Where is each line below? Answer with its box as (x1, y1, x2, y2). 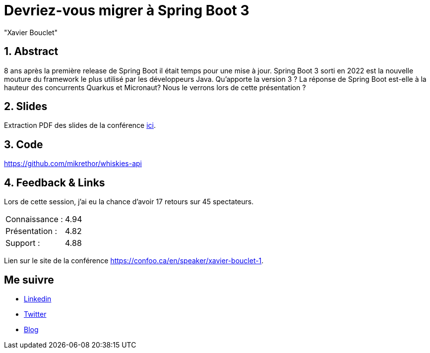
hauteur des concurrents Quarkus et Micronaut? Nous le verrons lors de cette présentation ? (4, 83, 306, 92)
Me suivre (4, 273, 54, 286)
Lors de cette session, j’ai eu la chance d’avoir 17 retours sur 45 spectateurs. (4, 197, 254, 206)
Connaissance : (5, 214, 63, 225)
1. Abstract (4, 45, 59, 58)
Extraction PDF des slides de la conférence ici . (4, 121, 156, 130)
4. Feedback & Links (4, 176, 105, 189)
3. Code (4, 138, 43, 151)
